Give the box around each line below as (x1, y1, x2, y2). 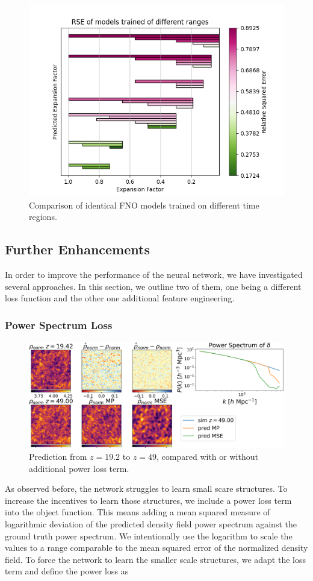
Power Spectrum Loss (5, 317, 113, 332)
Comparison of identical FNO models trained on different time (29, 198, 259, 211)
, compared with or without (156, 450, 258, 462)
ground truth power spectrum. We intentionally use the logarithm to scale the (5, 529, 293, 542)
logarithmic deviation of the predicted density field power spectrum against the (5, 517, 297, 530)
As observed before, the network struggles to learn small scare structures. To (5, 482, 288, 495)
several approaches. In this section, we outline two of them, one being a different (5, 280, 302, 292)
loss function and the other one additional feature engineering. (5, 292, 235, 304)
